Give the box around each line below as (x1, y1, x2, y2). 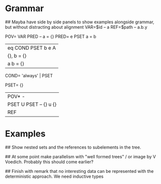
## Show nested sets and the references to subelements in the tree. (5, 144, 142, 150)
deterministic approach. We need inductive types (5, 173, 104, 179)
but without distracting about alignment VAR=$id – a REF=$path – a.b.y (5, 24, 147, 30)
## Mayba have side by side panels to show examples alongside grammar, (5, 19, 155, 25)
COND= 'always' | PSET (5, 72, 53, 78)
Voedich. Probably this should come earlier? (5, 159, 94, 165)
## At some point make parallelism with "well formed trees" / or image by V (5, 153, 156, 159)
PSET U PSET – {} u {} (7, 100, 57, 107)
